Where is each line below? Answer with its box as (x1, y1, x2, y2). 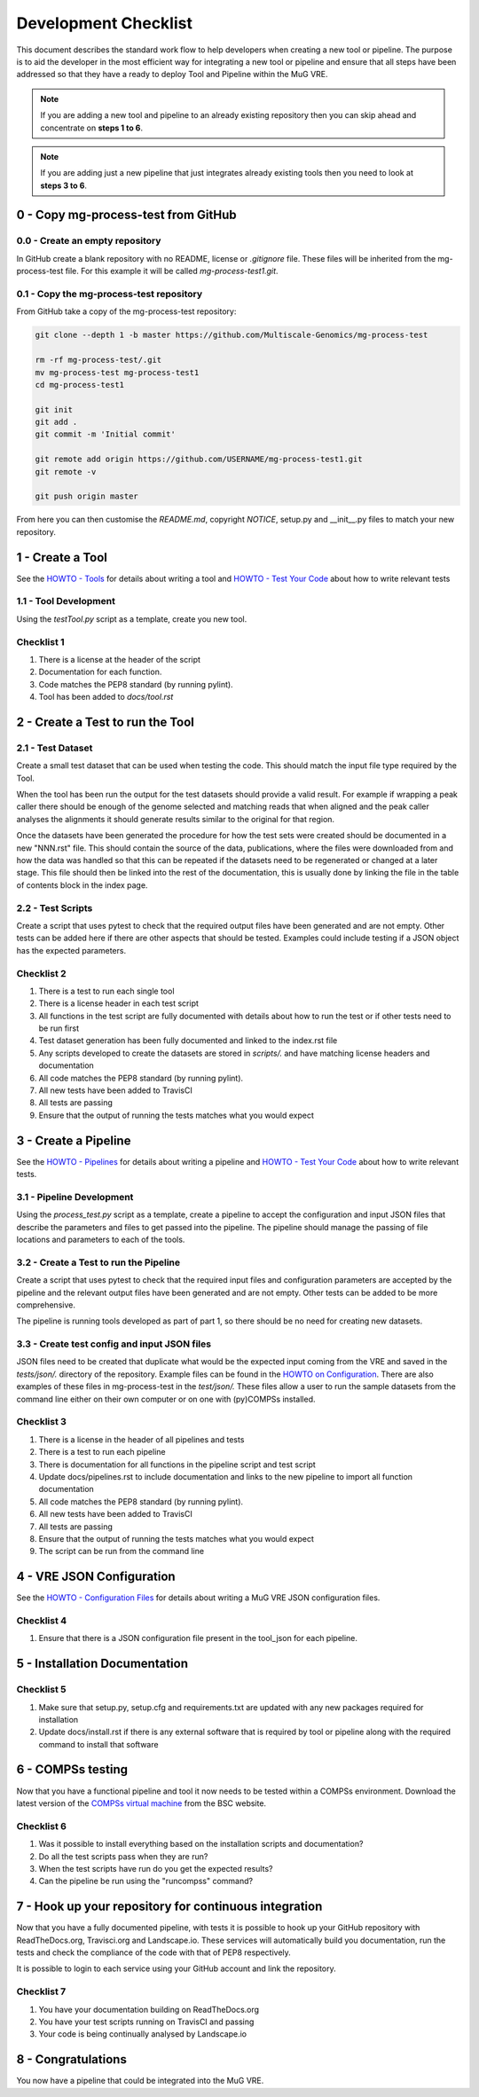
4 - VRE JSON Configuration (16, 1569, 177, 1584)
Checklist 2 (16, 967, 67, 979)
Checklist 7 (16, 1985, 67, 1998)
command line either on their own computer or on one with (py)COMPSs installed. (16, 1394, 316, 1404)
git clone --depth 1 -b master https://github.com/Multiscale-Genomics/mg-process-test (35, 330, 428, 341)
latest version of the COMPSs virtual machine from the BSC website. (16, 1797, 266, 1809)
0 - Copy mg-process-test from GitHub (16, 208, 237, 223)
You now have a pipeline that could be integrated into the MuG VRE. (16, 2076, 264, 2086)
